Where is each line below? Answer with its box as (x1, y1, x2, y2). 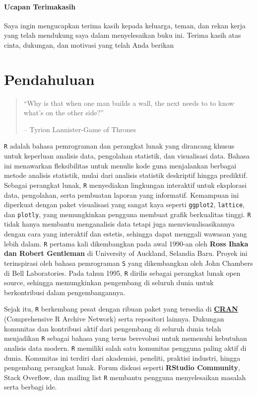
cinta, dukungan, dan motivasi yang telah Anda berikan (4, 39, 174, 50)
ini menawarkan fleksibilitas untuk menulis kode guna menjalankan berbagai (4, 160, 237, 170)
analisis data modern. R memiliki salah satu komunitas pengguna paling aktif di (4, 342, 247, 353)
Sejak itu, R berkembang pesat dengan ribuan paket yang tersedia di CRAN (4, 304, 238, 314)
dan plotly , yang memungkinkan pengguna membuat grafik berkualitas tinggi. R (4, 209, 251, 219)
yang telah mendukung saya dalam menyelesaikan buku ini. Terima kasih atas (4, 30, 241, 40)
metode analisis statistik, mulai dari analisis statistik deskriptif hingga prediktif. (4, 170, 248, 180)
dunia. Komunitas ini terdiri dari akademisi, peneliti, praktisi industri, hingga (4, 352, 241, 363)
